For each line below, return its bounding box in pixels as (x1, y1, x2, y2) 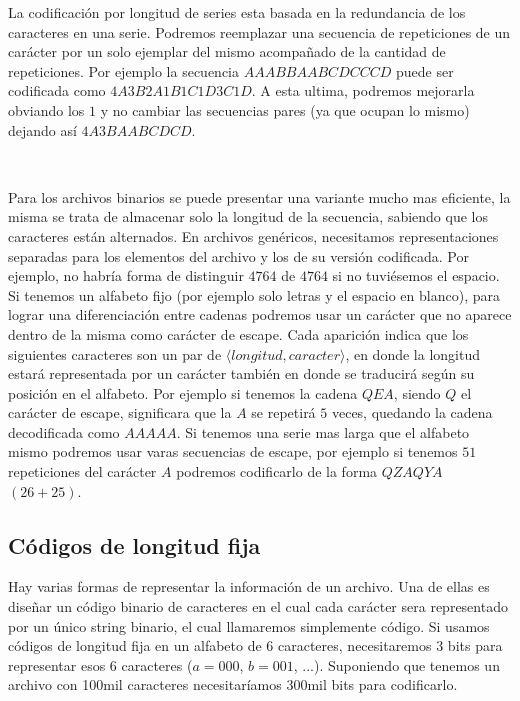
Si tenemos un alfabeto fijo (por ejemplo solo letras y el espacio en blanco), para (8, 284, 500, 305)
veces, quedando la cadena (331, 402, 493, 423)
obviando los (8, 99, 85, 120)
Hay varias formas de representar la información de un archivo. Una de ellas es (8, 576, 490, 597)
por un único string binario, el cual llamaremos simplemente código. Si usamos (8, 615, 490, 636)
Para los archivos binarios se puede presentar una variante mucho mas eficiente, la (8, 186, 511, 207)
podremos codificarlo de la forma (176, 461, 378, 482)
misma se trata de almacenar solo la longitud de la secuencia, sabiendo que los (8, 206, 488, 227)
